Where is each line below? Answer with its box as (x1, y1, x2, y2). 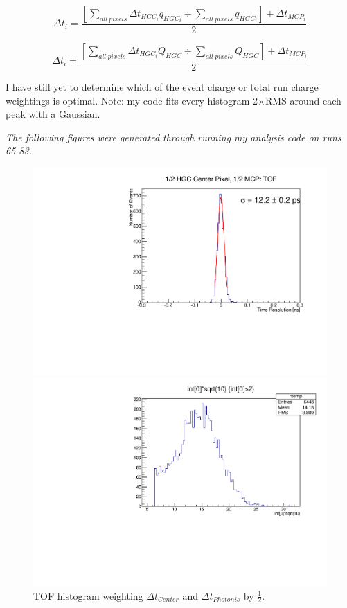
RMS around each (265, 93, 341, 107)
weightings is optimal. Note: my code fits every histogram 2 (6, 93, 258, 107)
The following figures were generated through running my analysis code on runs (6, 129, 341, 144)
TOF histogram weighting (33, 588, 143, 602)
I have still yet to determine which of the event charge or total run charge (6, 80, 319, 94)
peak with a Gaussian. (6, 107, 100, 121)
